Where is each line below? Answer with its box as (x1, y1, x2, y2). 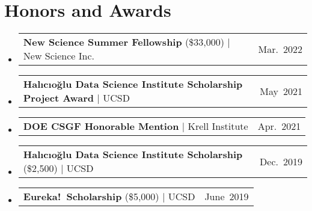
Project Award (23, 91, 94, 105)
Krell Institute (188, 119, 248, 133)
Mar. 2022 (258, 41, 302, 56)
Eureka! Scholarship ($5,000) (23, 189, 159, 204)
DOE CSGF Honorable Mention (23, 119, 179, 133)
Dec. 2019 (260, 154, 302, 168)
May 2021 (260, 84, 302, 98)
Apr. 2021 (257, 119, 301, 133)
